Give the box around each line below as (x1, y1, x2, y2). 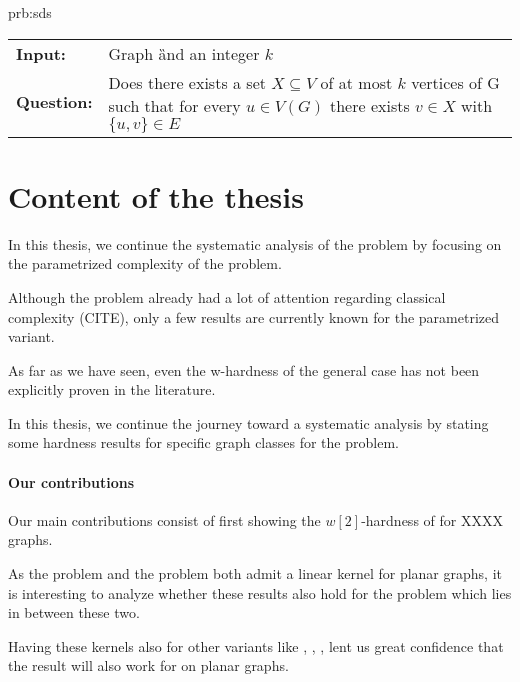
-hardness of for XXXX (361, 509, 503, 530)
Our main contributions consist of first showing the (8, 509, 321, 530)
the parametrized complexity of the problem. (8, 253, 282, 274)
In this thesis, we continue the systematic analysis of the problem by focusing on (8, 233, 502, 254)
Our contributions (8, 471, 135, 492)
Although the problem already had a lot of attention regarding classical (8, 286, 446, 307)
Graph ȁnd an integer (108, 41, 260, 65)
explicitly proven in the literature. (8, 379, 216, 400)
